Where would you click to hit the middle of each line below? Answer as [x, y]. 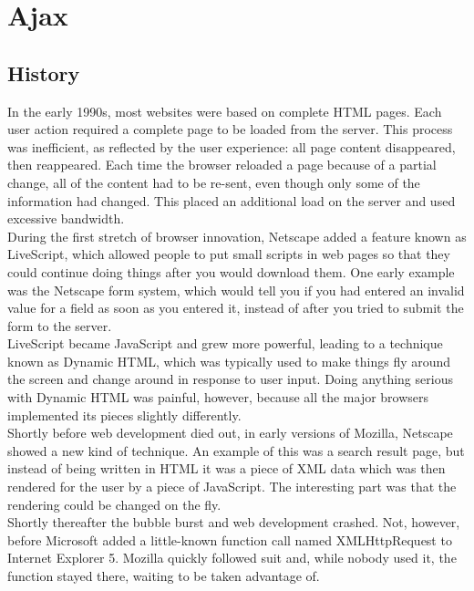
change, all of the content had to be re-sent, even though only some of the [214, 182]
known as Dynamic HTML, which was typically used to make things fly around [229, 361]
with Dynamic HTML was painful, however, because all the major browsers [218, 397]
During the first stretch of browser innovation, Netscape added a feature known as [237, 236]
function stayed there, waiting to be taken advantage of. [164, 576]
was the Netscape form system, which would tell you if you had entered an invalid [236, 290]
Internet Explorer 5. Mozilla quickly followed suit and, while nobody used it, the [232, 558]
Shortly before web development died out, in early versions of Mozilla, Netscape [230, 433]
